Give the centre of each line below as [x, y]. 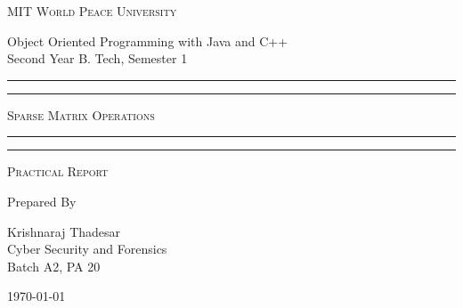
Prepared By [42, 201]
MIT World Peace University [92, 11]
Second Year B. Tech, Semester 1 [97, 58]
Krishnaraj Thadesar [64, 231]
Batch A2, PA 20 [54, 266]
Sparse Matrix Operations [81, 114]
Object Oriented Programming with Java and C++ [148, 41]
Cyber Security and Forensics [87, 249]
